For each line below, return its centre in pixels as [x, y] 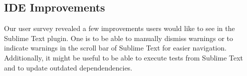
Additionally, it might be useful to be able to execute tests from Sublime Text [124, 57]
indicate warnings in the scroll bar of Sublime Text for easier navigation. [115, 48]
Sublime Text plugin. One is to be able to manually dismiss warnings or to [119, 38]
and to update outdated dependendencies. [68, 67]
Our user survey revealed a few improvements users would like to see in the [119, 28]
